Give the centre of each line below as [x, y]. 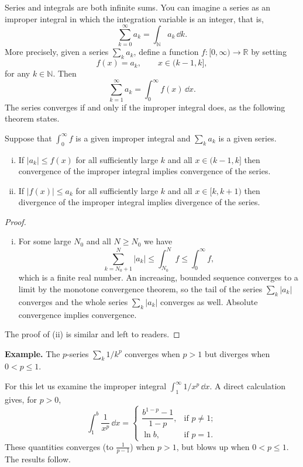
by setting [269, 52]
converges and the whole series [73, 301]
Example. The [32, 353]
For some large [45, 241]
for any [18, 73]
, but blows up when [213, 446]
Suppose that [28, 138]
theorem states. [32, 118]
